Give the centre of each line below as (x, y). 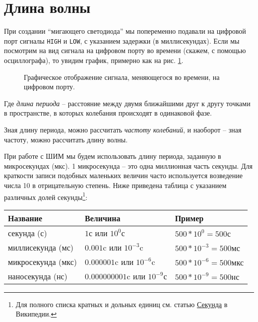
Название (25, 218)
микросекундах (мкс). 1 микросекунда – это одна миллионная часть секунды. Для (128, 165)
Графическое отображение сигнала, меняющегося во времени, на (122, 77)
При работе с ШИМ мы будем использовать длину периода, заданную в (113, 156)
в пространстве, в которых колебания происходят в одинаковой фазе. (108, 113)
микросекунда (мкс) (42, 261)
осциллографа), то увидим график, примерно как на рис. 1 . (94, 60)
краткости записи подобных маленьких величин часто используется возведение (124, 175)
